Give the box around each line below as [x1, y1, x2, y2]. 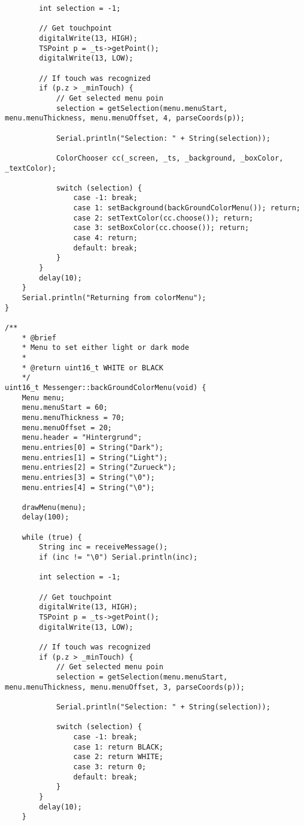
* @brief [22, 333, 56, 342]
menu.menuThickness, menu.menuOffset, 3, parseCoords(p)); [5, 682, 245, 691]
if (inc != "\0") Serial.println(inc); [39, 553, 198, 562]
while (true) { [22, 533, 82, 542]
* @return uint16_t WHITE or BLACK [22, 363, 163, 372]
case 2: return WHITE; [73, 753, 163, 761]
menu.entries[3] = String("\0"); [22, 473, 155, 482]
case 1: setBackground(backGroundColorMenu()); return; [73, 204, 300, 213]
